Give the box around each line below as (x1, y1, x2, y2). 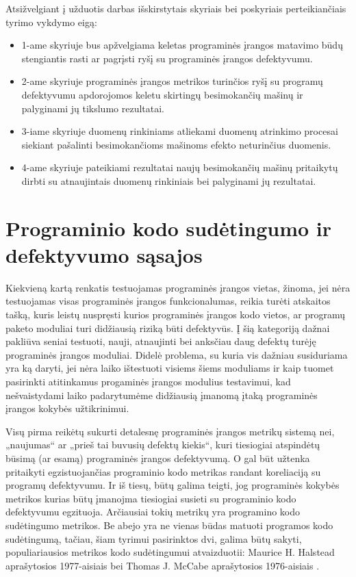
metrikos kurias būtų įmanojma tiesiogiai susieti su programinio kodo (5, 491, 296, 505)
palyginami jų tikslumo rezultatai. (21, 101, 165, 115)
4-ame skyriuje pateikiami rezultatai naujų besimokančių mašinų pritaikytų (21, 160, 338, 175)
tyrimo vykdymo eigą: (5, 14, 97, 29)
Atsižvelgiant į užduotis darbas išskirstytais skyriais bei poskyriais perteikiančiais (5, 1, 346, 15)
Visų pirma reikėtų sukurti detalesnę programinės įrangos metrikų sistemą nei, (5, 424, 335, 438)
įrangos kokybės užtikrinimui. (5, 401, 129, 415)
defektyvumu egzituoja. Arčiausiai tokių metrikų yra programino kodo (5, 504, 301, 519)
